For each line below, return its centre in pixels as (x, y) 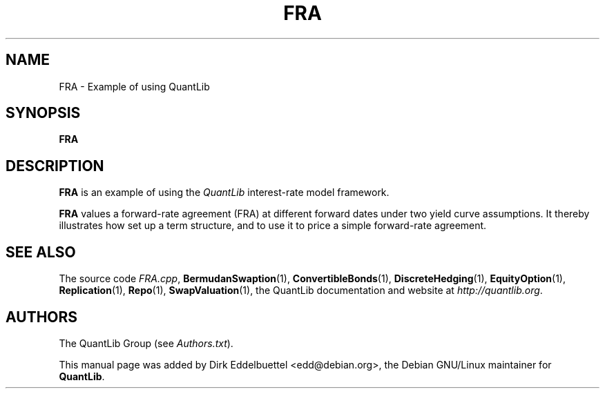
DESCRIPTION (55, 166)
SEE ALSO (41, 252)
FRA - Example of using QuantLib (134, 86)
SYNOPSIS (43, 113)
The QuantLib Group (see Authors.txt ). (146, 343)
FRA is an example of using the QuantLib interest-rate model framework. (224, 193)
